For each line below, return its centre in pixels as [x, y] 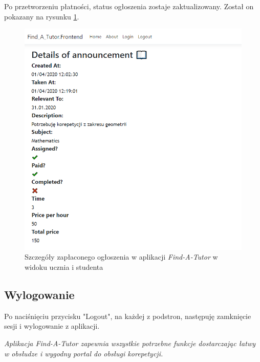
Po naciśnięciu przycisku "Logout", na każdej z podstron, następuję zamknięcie [128, 316]
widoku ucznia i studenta [64, 267]
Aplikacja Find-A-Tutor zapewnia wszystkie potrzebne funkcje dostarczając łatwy [130, 343]
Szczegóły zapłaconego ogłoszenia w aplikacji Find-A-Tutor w [121, 257]
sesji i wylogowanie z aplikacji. [52, 326]
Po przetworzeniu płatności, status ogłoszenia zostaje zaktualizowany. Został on [129, 6]
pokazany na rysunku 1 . [42, 16]
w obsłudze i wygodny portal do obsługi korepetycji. [84, 353]
